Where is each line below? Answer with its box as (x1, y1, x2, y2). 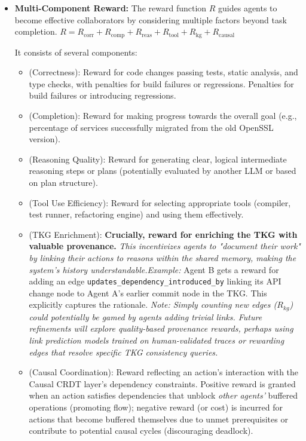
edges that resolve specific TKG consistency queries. (29, 345, 218, 358)
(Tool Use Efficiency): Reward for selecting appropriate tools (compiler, (29, 196, 291, 209)
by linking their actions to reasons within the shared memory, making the (29, 251, 296, 264)
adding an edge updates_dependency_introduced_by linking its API (29, 275, 281, 287)
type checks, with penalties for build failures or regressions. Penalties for (29, 77, 294, 90)
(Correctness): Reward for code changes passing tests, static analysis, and (29, 66, 298, 78)
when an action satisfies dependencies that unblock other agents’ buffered (29, 389, 298, 402)
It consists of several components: (14, 45, 137, 58)
